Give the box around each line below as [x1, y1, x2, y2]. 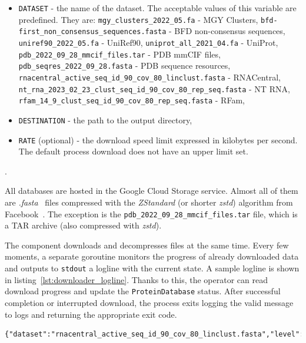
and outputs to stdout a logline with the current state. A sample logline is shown [5, 262, 300, 274]
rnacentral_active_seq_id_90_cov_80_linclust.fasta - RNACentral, [18, 70, 281, 83]
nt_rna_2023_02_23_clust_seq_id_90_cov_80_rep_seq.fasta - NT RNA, [18, 82, 290, 95]
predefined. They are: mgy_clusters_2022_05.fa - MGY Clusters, [18, 13, 258, 25]
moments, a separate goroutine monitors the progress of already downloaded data [5, 250, 299, 263]
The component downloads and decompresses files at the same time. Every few [5, 238, 289, 251]
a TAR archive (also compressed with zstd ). [5, 219, 162, 231]
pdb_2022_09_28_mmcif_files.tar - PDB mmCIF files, [18, 48, 221, 60]
